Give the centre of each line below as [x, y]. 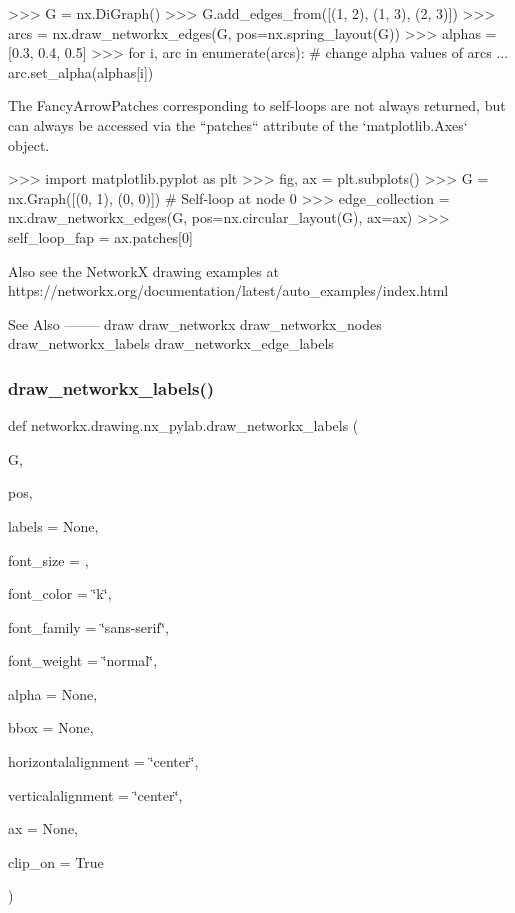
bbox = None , [51, 727]
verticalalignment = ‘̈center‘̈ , [95, 794]
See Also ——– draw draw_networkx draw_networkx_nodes [195, 323]
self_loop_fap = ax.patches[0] [100, 236]
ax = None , [43, 828]
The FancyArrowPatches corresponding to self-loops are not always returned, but [257, 105]
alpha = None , [53, 693]
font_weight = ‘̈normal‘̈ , [83, 660]
